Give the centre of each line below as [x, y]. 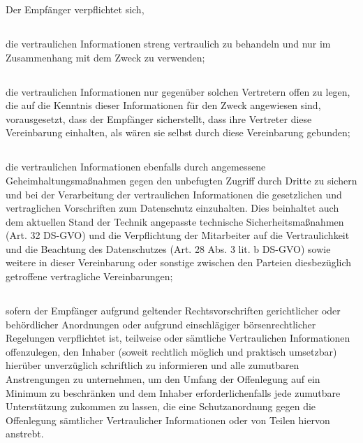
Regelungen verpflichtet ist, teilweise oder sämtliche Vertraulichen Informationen [178, 338]
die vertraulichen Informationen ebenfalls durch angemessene [136, 167]
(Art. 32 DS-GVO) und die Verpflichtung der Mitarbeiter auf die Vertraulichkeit [178, 235]
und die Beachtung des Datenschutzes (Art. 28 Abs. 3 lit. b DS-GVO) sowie [168, 248]
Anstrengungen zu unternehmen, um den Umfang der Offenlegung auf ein [163, 379]
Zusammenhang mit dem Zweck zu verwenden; [105, 57]
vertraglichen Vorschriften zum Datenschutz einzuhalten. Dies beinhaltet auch [172, 208]
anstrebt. [25, 434]
